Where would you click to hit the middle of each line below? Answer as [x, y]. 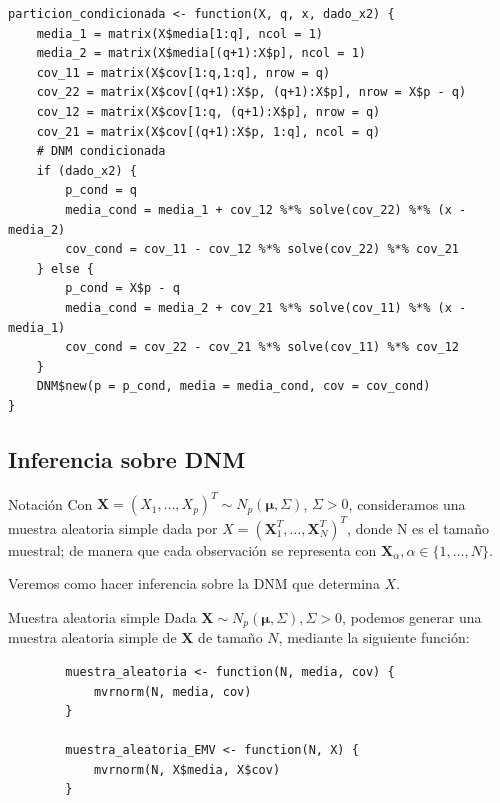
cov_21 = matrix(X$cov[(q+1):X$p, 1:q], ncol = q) [208, 131]
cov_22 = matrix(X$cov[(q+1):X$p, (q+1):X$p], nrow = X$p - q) [251, 92]
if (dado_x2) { [86, 170]
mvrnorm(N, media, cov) [172, 691]
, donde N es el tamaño [418, 527]
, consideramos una [407, 503]
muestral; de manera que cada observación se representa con [192, 549]
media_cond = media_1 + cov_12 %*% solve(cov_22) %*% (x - [266, 209]
